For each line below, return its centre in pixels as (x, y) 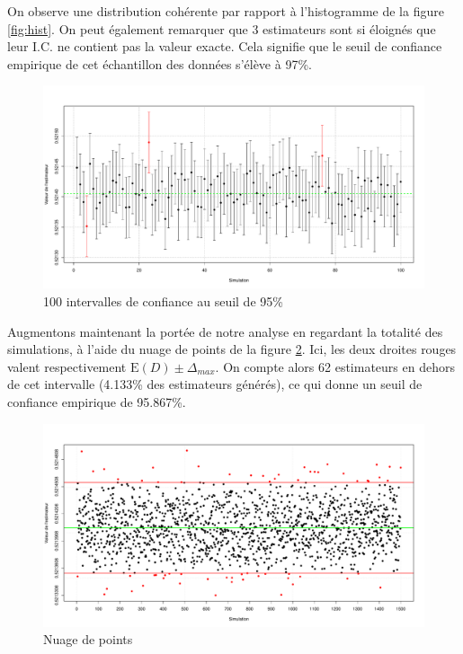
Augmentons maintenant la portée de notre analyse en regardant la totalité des (225, 331)
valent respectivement (67, 366)
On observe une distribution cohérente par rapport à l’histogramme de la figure (226, 11)
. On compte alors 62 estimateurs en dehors (335, 366)
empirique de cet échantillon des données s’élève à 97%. (160, 63)
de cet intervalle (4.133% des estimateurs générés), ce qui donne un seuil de (215, 384)
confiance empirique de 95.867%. (97, 402)
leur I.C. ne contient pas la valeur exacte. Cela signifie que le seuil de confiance (225, 46)
